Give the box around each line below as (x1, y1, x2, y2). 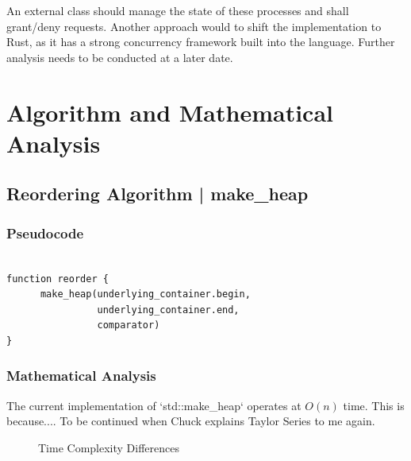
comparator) (97, 320, 160, 331)
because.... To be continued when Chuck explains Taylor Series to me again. (6, 413, 375, 429)
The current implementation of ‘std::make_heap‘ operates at (6, 397, 302, 413)
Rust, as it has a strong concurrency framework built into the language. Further (6, 33, 395, 50)
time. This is (343, 397, 405, 413)
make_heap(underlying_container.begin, (40, 289, 251, 300)
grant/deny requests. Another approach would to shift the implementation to (6, 17, 382, 34)
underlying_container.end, (97, 304, 240, 316)
